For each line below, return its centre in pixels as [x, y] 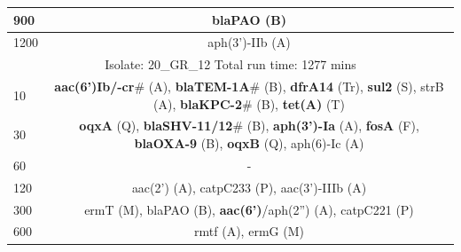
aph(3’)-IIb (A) [249, 42]
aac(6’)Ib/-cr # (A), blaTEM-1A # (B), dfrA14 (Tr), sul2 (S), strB [249, 87]
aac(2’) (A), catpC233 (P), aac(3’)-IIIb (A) [249, 187]
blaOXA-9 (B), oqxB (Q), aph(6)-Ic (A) [249, 143]
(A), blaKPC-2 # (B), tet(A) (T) [249, 103]
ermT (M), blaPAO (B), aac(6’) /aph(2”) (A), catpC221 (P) [249, 209]
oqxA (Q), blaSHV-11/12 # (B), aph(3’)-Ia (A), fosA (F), [249, 126]
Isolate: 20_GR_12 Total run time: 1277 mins [230, 64]
